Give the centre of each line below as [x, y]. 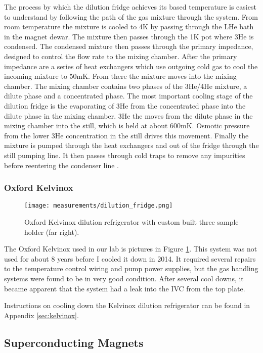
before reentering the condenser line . [61, 165]
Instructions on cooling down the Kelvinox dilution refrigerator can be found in [127, 305]
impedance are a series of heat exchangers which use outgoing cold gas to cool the [131, 66]
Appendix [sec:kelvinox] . [41, 315]
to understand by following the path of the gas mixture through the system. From [131, 16]
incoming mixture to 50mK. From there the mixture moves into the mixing [120, 76]
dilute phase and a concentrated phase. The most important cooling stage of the [128, 96]
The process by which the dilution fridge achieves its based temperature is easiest [130, 7]
